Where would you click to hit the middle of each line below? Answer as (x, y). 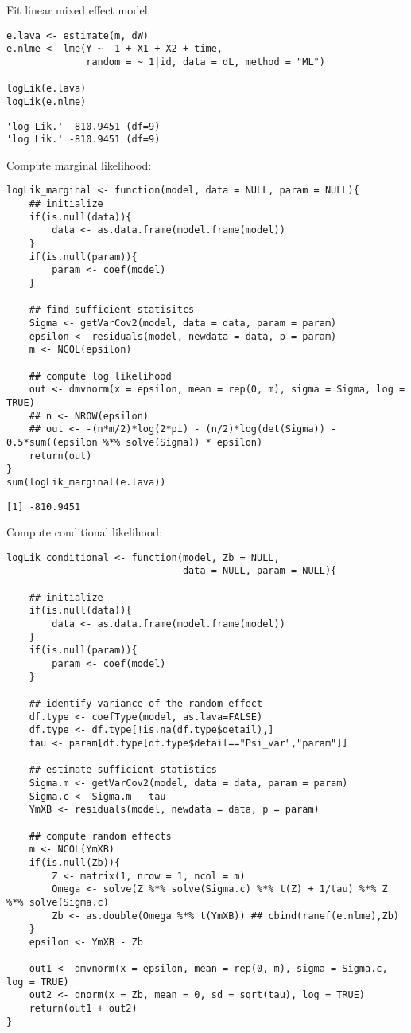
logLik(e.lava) (47, 89)
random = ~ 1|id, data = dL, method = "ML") (205, 62)
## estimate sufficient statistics (123, 770)
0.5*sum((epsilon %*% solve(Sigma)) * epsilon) (135, 442)
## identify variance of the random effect (146, 704)
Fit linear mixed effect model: (79, 10)
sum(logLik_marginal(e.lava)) (86, 482)
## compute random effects (100, 836)
